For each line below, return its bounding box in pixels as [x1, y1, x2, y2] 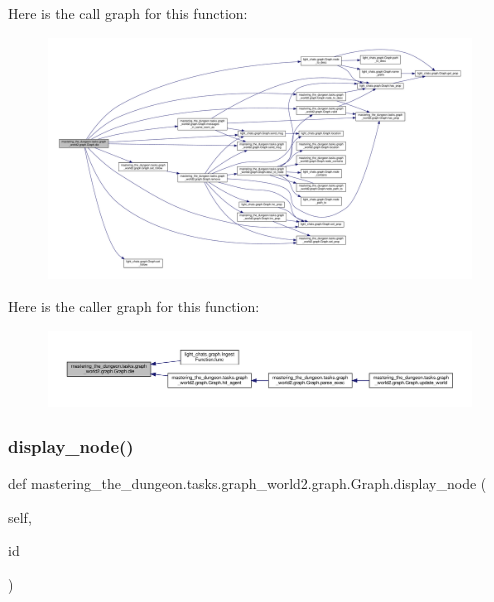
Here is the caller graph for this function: [8, 296, 260, 317]
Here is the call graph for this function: [8, 3, 248, 23]
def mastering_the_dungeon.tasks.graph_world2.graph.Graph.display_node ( [8, 473, 487, 494]
